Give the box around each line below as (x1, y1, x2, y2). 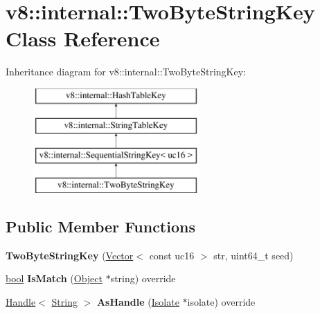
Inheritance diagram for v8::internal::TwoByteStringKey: (6, 64, 246, 79)
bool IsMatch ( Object (6, 271, 103, 286)
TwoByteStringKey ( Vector (6, 248, 134, 262)
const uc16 (149, 248, 195, 262)
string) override (110, 271, 176, 286)
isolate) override (187, 295, 256, 309)
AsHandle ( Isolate (96, 295, 179, 309)
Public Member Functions (6, 216, 195, 237)
